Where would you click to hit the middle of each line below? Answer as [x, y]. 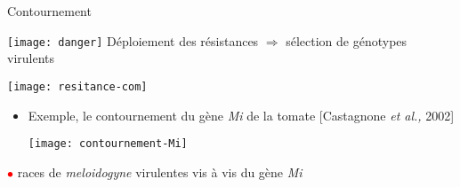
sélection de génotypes [347, 40]
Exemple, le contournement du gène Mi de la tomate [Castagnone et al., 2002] [241, 115]
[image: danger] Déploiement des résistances [133, 40]
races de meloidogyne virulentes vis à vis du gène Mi [160, 171]
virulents [31, 58]
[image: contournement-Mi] [108, 144]
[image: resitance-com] [77, 86]
